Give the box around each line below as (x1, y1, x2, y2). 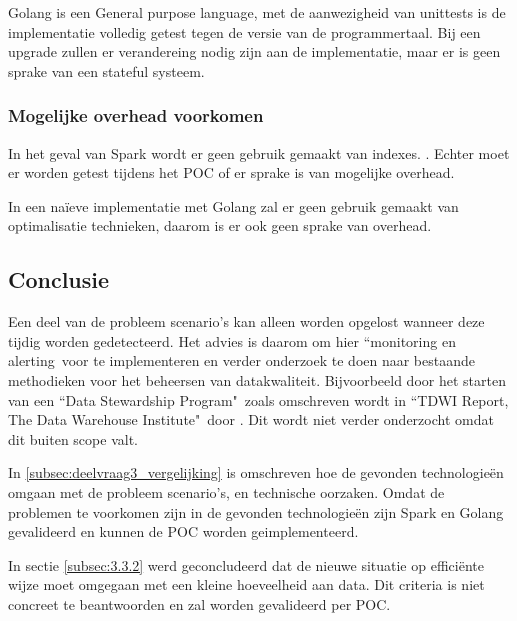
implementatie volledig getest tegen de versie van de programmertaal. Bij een (8, 21, 481, 42)
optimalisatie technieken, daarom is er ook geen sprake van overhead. (8, 215, 432, 236)
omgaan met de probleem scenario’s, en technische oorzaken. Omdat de (8, 481, 445, 502)
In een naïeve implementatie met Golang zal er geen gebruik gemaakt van (8, 195, 459, 216)
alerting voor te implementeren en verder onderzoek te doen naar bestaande (8, 350, 476, 371)
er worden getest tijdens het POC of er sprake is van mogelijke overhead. (8, 162, 455, 183)
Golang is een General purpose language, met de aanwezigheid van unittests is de (8, 2, 506, 22)
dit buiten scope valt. (8, 428, 138, 449)
